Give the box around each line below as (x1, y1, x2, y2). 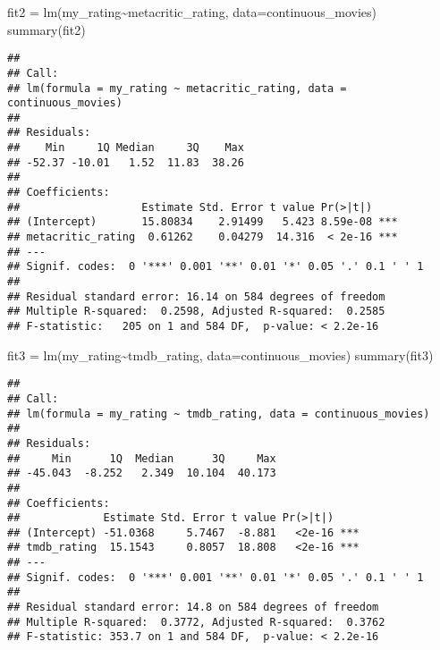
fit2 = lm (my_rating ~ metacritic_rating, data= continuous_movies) (7, 3, 377, 21)
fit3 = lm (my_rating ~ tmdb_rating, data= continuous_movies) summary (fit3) (7, 345, 434, 364)
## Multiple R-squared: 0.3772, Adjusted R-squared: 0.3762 (7, 615, 385, 629)
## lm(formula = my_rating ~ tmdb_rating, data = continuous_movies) (7, 407, 430, 420)
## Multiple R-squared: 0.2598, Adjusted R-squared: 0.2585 (7, 305, 385, 318)
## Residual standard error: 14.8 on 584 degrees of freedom (7, 601, 379, 614)
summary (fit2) (7, 20, 86, 38)
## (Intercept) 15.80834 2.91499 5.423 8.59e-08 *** (7, 215, 398, 229)
